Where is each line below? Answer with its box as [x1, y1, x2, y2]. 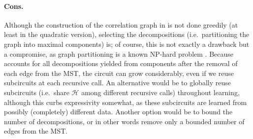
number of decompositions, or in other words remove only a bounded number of [4, 116, 245, 126]
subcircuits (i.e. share [4, 87, 69, 97]
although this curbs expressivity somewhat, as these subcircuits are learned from [4, 97, 247, 107]
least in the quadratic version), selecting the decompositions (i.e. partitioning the [4, 29, 250, 39]
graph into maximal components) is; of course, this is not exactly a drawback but [4, 38, 250, 49]
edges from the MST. [4, 126, 68, 136]
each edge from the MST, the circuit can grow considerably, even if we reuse [4, 68, 234, 78]
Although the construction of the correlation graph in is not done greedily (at [4, 19, 238, 30]
